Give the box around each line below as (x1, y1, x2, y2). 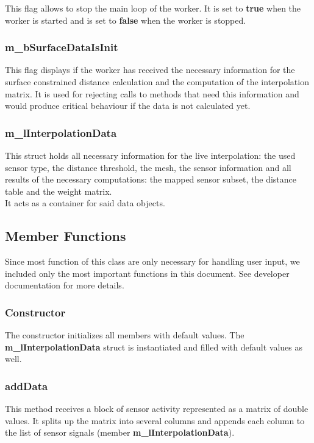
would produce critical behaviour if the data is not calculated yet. (5, 99, 251, 112)
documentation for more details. (5, 279, 124, 291)
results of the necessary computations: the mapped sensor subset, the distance (5, 173, 297, 186)
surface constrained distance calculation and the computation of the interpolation (5, 75, 309, 88)
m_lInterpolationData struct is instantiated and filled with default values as (5, 340, 303, 353)
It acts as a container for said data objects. (5, 197, 165, 209)
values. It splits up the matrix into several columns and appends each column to (5, 414, 305, 427)
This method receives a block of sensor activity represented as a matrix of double (5, 402, 309, 415)
